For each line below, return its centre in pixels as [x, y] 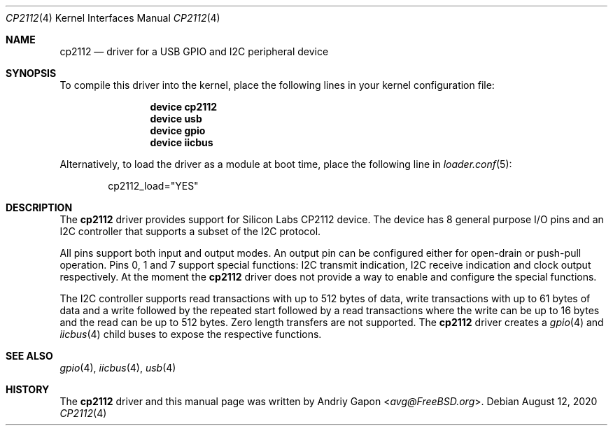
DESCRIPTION [39, 207]
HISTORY [28, 389]
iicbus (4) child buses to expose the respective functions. [191, 334]
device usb [176, 119]
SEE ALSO [29, 356]
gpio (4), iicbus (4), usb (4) [118, 368]
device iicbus [182, 142]
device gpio [178, 130]
